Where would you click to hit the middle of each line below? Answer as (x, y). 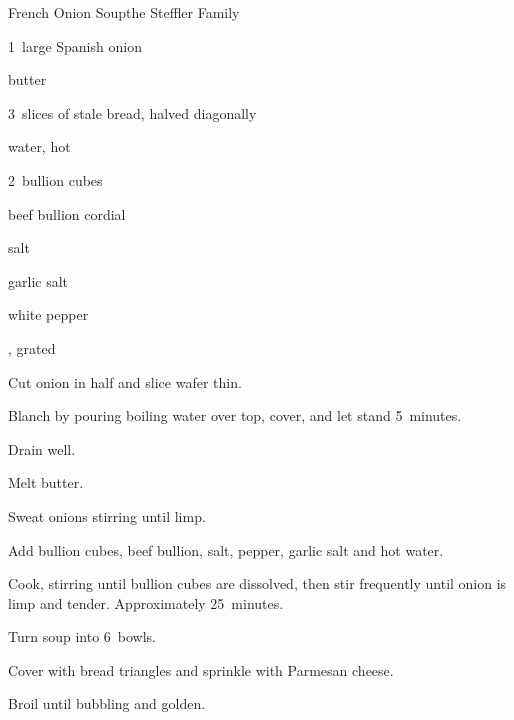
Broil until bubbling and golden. (107, 703)
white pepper (48, 314)
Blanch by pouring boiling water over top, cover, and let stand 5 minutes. (235, 415)
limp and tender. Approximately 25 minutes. (146, 602)
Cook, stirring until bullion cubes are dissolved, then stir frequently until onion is (257, 583)
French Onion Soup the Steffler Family (124, 12)
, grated (32, 347)
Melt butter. (46, 482)
